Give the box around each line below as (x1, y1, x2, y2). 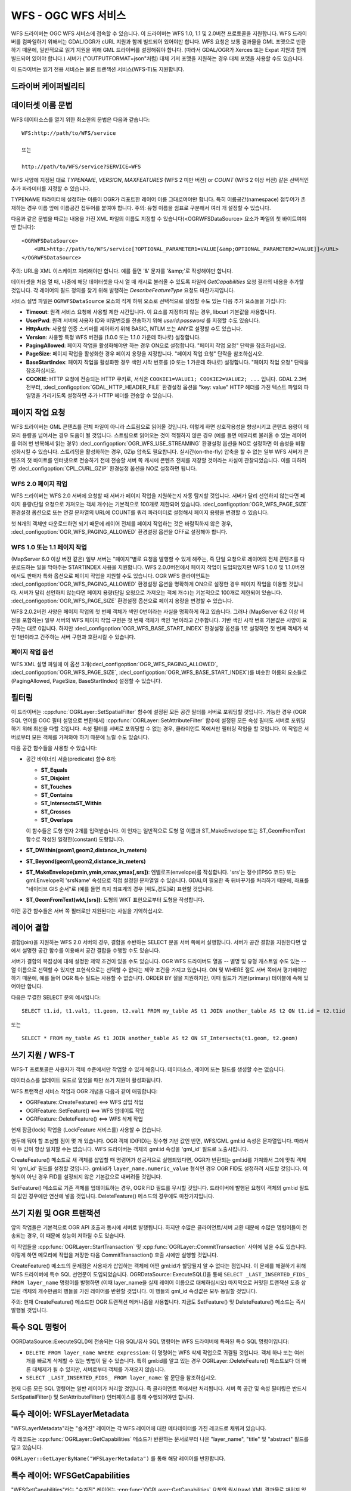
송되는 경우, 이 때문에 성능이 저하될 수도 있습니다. (11, 1232, 126, 1239)
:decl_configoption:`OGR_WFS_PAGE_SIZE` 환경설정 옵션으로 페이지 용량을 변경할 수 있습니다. (11, 597, 234, 605)
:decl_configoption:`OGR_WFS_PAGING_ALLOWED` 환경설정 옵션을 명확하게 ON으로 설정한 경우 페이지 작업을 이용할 (11, 580, 287, 587)
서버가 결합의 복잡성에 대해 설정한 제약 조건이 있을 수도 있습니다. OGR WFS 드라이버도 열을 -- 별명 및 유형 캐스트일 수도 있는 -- (11, 958, 306, 965)
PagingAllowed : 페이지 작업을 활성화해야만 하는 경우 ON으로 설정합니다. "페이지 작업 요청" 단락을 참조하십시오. (26, 342, 287, 349)
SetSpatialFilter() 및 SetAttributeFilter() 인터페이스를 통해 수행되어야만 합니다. (11, 1393, 195, 1400)
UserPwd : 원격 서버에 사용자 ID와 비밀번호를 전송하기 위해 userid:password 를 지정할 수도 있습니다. (26, 317, 260, 324)
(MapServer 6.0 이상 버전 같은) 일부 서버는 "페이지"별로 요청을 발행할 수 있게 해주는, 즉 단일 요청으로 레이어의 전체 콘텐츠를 (11, 555, 299, 563)
